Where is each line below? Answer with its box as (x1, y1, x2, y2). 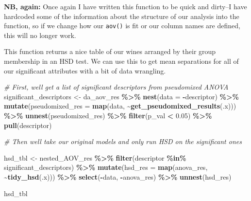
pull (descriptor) (4, 120, 52, 130)
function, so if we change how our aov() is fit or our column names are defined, (4, 20, 240, 31)
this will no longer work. (4, 30, 76, 40)
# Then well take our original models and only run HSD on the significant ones (4, 136, 242, 146)
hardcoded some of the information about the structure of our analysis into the (4, 11, 239, 21)
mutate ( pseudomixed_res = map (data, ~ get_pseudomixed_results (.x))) (4, 101, 236, 111)
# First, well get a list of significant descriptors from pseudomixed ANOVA (4, 82, 229, 92)
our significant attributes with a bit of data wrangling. (4, 65, 166, 75)
